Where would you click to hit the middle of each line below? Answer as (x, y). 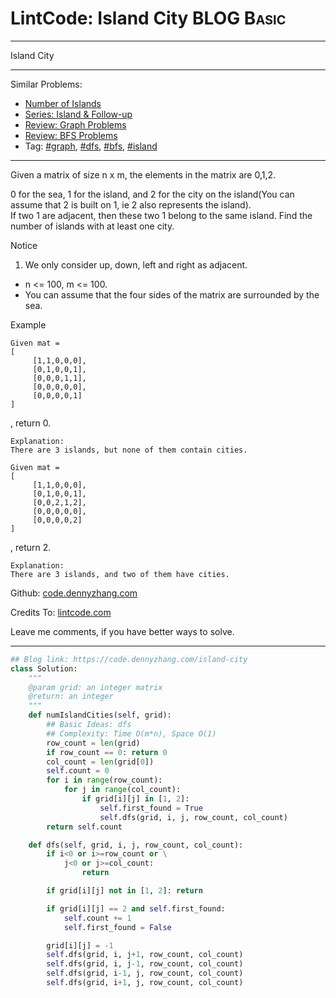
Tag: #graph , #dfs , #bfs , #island (91, 146)
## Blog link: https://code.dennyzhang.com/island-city (129, 659)
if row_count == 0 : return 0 (107, 752)
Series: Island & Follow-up (78, 114)
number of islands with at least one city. (92, 226)
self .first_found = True (151, 808)
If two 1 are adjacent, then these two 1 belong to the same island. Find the (161, 215)
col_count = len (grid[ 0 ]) (100, 762)
